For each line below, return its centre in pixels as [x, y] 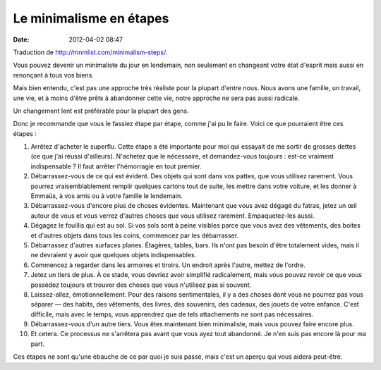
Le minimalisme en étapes [91, 18]
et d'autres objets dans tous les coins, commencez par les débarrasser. [135, 235]
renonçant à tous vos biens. [54, 75]
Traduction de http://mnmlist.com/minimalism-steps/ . [90, 52]
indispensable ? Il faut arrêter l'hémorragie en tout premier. [116, 166]
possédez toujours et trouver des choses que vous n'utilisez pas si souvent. [141, 285]
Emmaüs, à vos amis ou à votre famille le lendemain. [107, 196]
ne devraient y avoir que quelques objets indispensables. [114, 255]
